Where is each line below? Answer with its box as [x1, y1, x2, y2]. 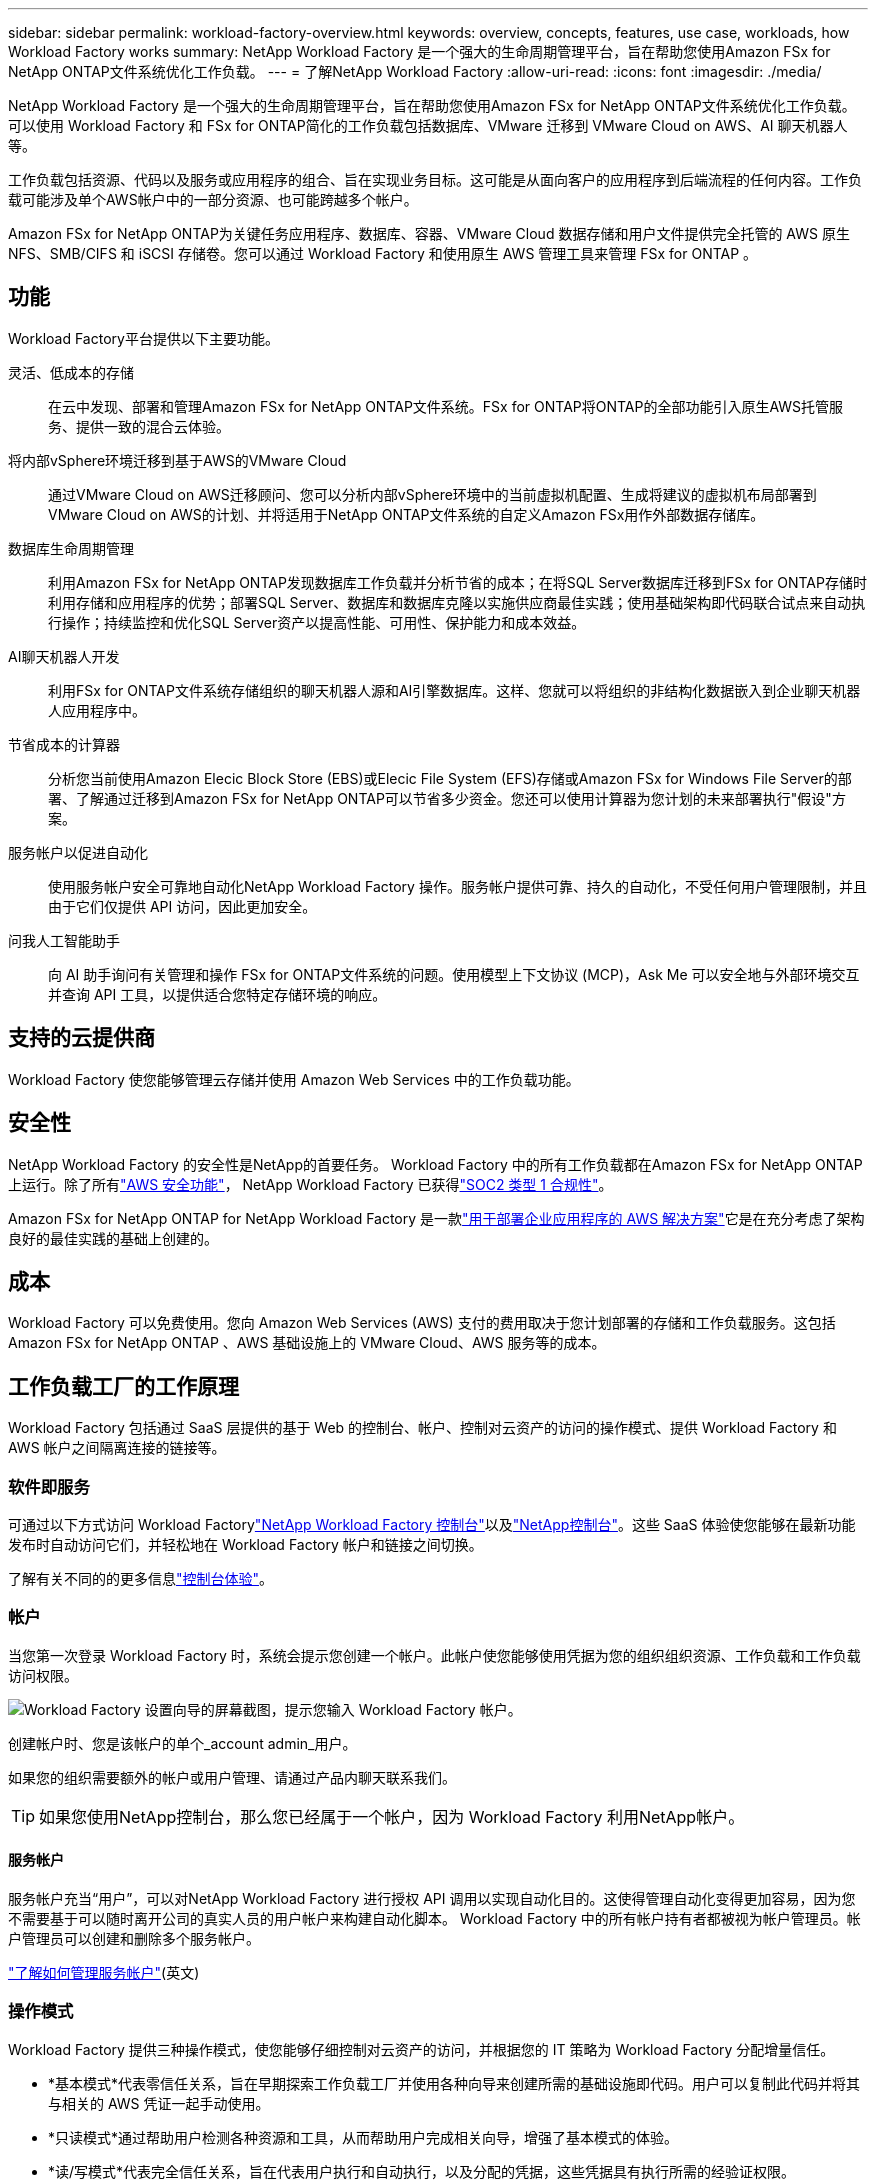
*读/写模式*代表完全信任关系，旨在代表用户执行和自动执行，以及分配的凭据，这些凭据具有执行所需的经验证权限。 [48, 2162, 796, 2180]
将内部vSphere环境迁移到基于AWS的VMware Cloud [8, 451, 347, 469]
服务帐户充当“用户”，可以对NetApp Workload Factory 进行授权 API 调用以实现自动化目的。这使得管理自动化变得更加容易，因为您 [8, 1889, 856, 1907]
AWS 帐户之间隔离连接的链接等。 [8, 1439, 226, 1457]
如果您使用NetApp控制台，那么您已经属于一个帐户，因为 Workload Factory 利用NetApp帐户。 [39, 1806, 745, 1827]
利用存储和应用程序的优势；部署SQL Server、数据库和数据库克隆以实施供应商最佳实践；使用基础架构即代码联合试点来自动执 [48, 593, 866, 611]
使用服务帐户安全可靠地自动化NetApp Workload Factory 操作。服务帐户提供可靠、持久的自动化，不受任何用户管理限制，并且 [48, 877, 867, 895]
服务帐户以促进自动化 [8, 843, 148, 861]
